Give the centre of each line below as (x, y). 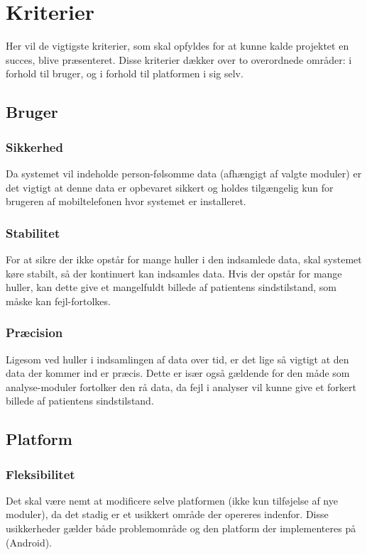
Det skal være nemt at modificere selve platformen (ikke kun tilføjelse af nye (172, 500)
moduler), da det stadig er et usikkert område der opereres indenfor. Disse (167, 514)
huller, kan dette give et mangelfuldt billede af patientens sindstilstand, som (171, 287)
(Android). (29, 542)
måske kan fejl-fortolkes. (58, 301)
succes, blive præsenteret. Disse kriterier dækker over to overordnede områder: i (179, 59)
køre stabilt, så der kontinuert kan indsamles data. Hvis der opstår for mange (174, 273)
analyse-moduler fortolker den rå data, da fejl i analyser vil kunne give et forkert (181, 386)
